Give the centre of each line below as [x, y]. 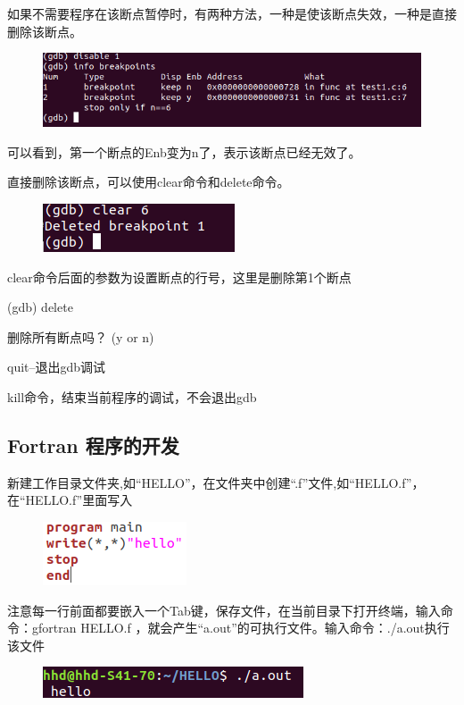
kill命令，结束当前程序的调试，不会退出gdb [132, 396]
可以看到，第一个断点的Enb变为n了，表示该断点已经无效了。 [184, 151]
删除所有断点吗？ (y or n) [81, 336]
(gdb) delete [40, 307]
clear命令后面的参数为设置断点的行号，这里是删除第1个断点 [179, 277]
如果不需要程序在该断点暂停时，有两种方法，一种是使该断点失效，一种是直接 [232, 13]
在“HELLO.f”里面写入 [70, 500]
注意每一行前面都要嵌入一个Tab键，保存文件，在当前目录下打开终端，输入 [224, 610]
